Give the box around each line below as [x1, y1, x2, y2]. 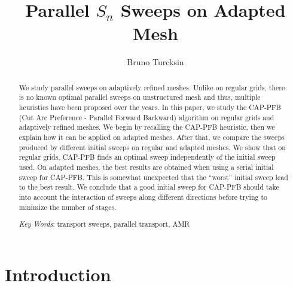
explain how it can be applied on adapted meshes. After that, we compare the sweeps [19, 132, 285, 142]
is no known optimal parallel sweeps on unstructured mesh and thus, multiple [19, 92, 261, 102]
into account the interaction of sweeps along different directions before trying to [19, 191, 268, 202]
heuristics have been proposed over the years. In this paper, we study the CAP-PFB [19, 102, 281, 112]
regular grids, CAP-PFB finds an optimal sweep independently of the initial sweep [19, 152, 276, 162]
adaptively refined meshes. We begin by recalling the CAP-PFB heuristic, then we [19, 122, 275, 132]
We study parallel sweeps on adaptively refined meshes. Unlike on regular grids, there [19, 82, 285, 92]
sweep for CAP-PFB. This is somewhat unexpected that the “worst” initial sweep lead [19, 172, 288, 182]
